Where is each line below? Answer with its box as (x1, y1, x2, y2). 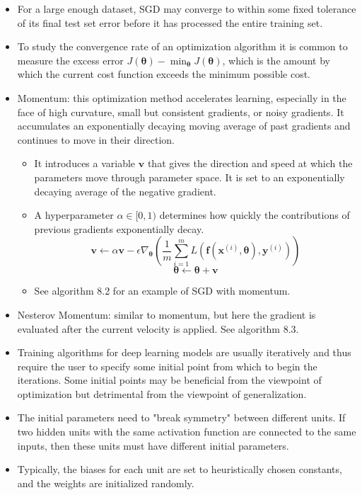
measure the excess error (17, 52, 124, 67)
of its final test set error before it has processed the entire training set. (17, 15, 323, 30)
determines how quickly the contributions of (159, 207, 350, 222)
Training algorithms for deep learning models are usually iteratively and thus (17, 345, 351, 360)
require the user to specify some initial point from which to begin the (17, 358, 317, 373)
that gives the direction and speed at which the (147, 156, 353, 171)
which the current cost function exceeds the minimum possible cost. (17, 67, 310, 81)
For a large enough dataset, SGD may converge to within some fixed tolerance (17, 1, 356, 16)
